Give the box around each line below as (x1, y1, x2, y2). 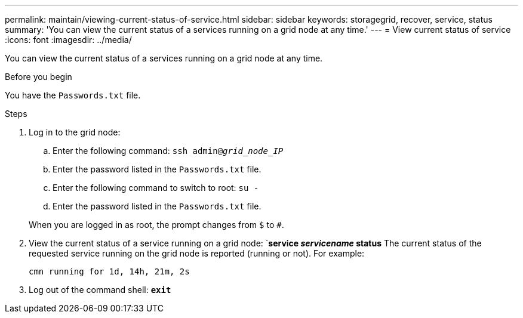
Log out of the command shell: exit (29, 285, 171, 295)
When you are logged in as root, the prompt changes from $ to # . (29, 220, 284, 230)
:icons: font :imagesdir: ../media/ (5, 35, 132, 45)
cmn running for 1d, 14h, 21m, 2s (29, 267, 190, 276)
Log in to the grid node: (29, 127, 121, 137)
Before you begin (5, 72, 72, 82)
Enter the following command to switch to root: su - (53, 183, 259, 193)
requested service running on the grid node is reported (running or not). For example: (29, 248, 365, 258)
